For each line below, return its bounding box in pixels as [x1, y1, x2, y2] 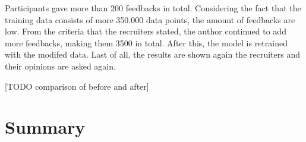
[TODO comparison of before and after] [5, 80, 149, 92]
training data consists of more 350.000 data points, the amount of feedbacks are [5, 13, 295, 26]
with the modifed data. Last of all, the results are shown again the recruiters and [5, 48, 300, 61]
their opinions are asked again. [5, 59, 116, 72]
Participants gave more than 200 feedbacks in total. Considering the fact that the [5, 2, 301, 14]
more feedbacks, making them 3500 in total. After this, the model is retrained [5, 36, 288, 49]
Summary [5, 115, 86, 139]
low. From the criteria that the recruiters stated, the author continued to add [5, 25, 286, 37]
